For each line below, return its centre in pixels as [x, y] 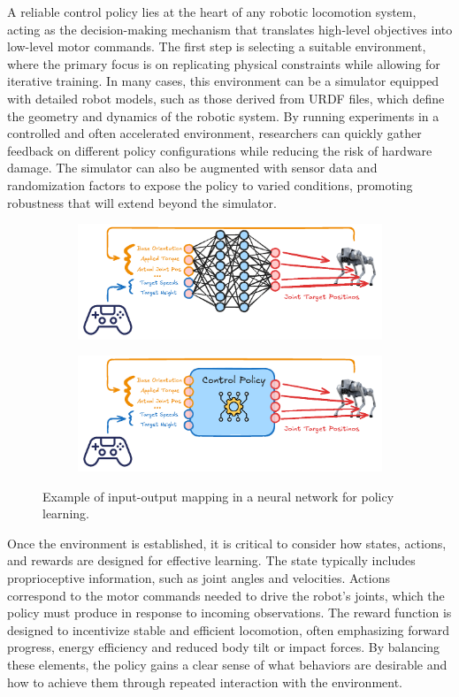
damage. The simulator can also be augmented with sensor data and [192, 168]
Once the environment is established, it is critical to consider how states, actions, [227, 543]
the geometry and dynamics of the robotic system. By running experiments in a [223, 115]
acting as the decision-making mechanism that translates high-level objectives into [230, 29]
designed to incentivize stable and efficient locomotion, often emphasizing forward [229, 629]
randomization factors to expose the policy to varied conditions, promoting [210, 184]
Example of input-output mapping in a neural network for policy [218, 496]
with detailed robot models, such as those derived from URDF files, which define [226, 98]
